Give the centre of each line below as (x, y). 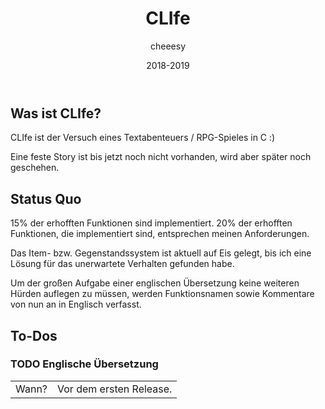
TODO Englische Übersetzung (84, 364)
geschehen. (35, 168)
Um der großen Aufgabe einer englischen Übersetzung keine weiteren (155, 283)
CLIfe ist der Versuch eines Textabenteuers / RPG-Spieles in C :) (143, 138)
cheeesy (168, 46)
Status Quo (46, 198)
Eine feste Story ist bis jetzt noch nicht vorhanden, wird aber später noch (161, 157)
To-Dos (34, 335)
